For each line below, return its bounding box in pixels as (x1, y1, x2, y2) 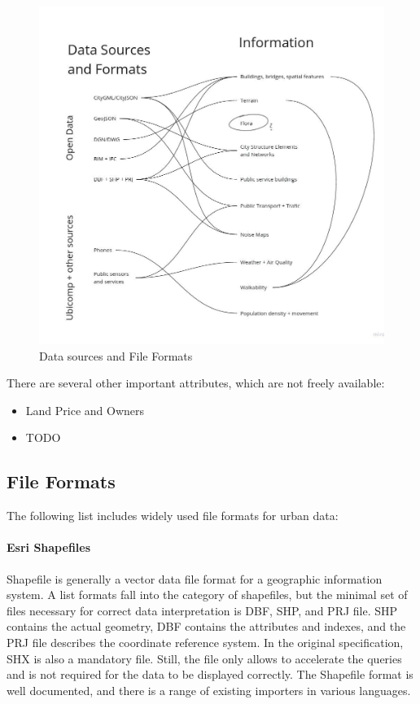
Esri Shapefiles (7, 539, 91, 556)
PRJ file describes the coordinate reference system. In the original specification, (7, 634, 404, 651)
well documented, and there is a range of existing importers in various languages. (7, 681, 411, 698)
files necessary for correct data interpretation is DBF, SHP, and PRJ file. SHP (7, 601, 398, 619)
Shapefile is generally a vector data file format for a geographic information (7, 570, 383, 587)
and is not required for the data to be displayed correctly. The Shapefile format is (7, 666, 413, 683)
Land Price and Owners (25, 401, 145, 418)
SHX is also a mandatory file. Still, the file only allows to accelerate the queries (7, 649, 402, 667)
